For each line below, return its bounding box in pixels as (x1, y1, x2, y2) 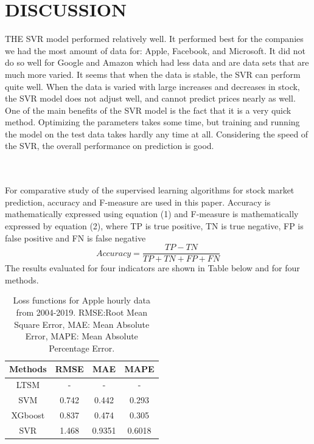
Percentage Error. (49, 341, 115, 354)
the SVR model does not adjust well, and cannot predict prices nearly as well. (5, 92, 296, 105)
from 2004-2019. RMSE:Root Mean (16, 306, 147, 319)
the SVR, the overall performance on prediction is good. (5, 139, 214, 152)
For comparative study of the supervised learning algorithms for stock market (5, 184, 295, 196)
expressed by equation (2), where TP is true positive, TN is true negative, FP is (5, 220, 304, 232)
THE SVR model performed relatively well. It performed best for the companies (5, 32, 304, 45)
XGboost (11, 408, 45, 421)
